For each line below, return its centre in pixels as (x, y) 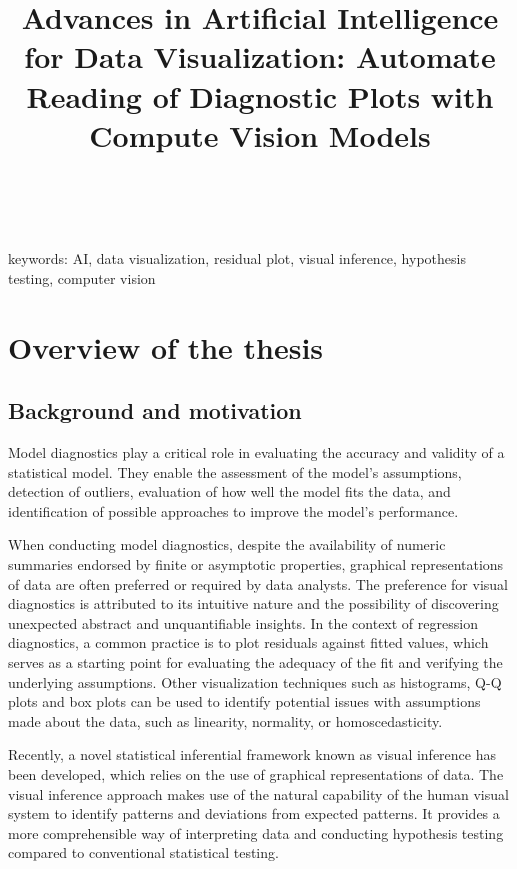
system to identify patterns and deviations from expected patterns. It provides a (254, 813)
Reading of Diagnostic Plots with (260, 95)
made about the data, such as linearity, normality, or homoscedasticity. (225, 720)
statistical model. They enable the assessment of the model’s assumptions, (235, 471)
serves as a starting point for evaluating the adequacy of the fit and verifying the (255, 661)
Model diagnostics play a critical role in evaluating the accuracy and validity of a (256, 452)
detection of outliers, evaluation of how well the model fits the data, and (229, 491)
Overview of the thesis (166, 346)
